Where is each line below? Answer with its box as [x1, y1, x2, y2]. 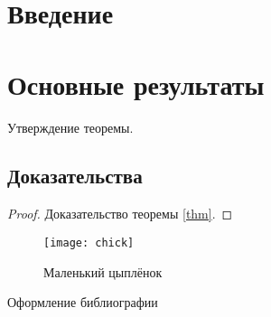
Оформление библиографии [7, 293, 158, 312]
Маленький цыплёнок [43, 262, 163, 281]
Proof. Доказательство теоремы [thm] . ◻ [7, 204, 233, 223]
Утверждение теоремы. [7, 117, 134, 136]
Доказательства [7, 162, 143, 190]
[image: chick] [43, 236, 135, 249]
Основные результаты [7, 65, 265, 102]
